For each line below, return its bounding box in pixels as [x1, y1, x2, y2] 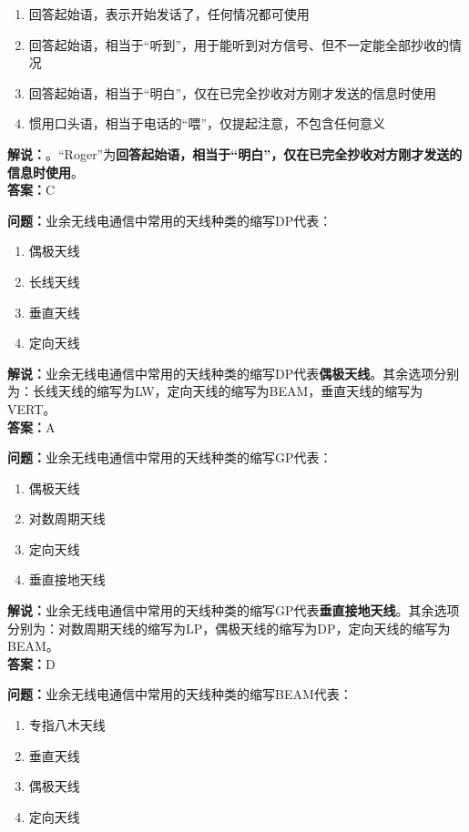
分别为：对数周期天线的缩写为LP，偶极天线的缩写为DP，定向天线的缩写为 [7, 618, 451, 637]
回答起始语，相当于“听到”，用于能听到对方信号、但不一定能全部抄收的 [28, 35, 450, 54]
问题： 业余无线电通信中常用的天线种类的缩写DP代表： [7, 210, 332, 229]
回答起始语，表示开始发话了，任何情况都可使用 [28, 5, 310, 23]
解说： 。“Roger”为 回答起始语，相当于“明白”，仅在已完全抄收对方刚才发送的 [7, 144, 463, 163]
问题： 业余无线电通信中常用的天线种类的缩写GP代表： [7, 448, 332, 467]
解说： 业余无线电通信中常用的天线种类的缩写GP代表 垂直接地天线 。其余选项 [7, 601, 460, 620]
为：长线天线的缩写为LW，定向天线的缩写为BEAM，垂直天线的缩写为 [7, 381, 423, 401]
